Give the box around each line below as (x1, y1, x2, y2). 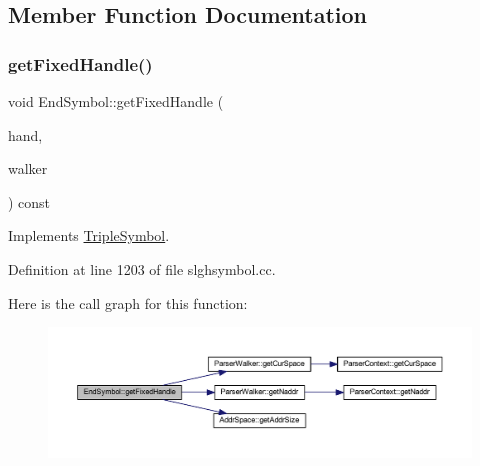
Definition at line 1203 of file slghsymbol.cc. (8, 258, 276, 279)
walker (8, 158, 48, 179)
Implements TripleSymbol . (8, 225, 170, 246)
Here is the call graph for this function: (8, 292, 248, 313)
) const (8, 191, 51, 212)
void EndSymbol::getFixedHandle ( (8, 91, 224, 111)
